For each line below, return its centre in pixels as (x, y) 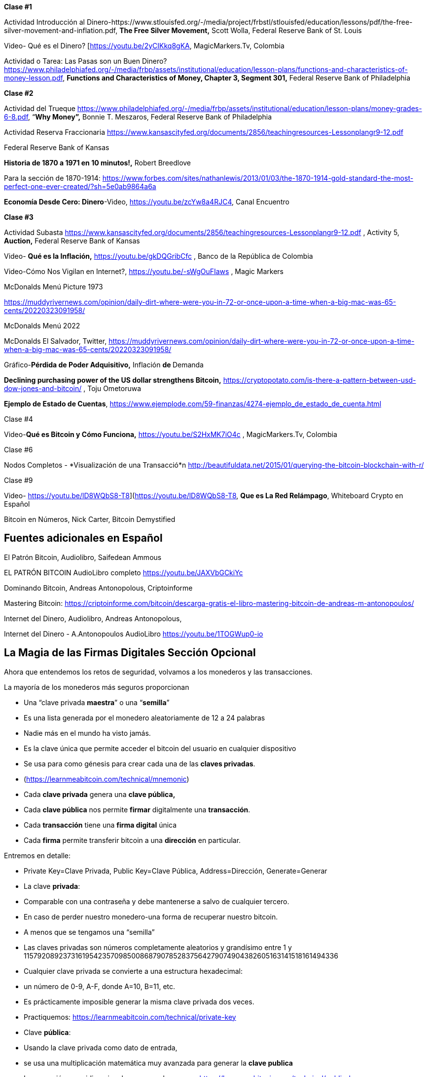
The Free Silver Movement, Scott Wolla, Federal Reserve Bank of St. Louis (241, 30)
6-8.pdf (16, 117)
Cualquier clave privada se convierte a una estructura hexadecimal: (133, 971)
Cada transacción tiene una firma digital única (100, 825)
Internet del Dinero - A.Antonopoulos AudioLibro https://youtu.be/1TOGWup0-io (134, 634)
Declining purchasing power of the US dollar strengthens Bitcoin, (113, 380)
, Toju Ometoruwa (112, 388)
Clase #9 (18, 480)
